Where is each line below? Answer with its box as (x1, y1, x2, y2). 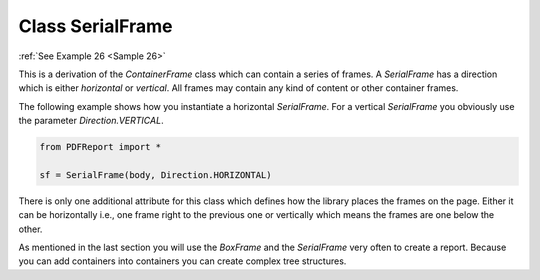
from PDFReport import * (39, 141, 162, 153)
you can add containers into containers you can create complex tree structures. (18, 255, 347, 267)
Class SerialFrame (18, 15, 173, 37)
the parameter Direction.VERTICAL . (18, 115, 164, 127)
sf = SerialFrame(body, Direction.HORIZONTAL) (39, 169, 272, 180)
